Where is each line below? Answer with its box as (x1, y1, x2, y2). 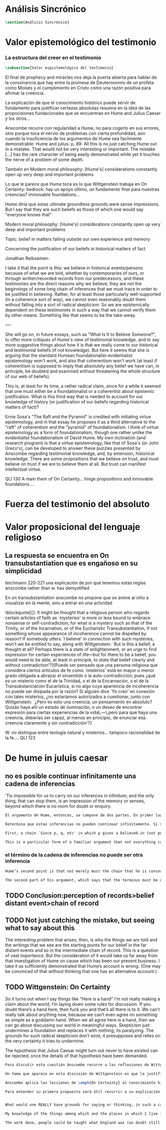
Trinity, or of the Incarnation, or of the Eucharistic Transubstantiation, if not (5, 625, 158, 632)
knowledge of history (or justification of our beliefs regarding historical (5, 399, 149, 405)
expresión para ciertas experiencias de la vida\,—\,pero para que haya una (5, 709, 157, 716)
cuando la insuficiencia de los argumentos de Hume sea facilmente (5, 136, 142, 142)
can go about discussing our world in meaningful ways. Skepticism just (5, 1022, 150, 1028)
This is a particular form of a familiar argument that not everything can (5, 839, 165, 844)
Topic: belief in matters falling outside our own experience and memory (5, 236, 151, 242)
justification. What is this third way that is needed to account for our (5, 393, 143, 399)
